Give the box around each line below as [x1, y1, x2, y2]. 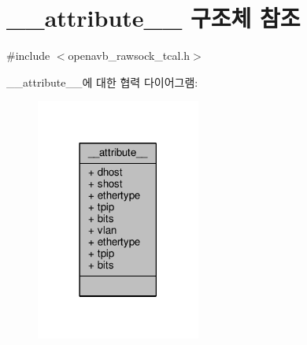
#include [6, 47, 50, 64]
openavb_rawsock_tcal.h [68, 47, 190, 64]
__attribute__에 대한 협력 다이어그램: [6, 73, 198, 90]
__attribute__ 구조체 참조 [6, 2, 301, 34]
